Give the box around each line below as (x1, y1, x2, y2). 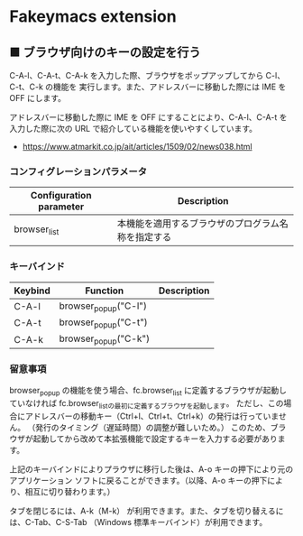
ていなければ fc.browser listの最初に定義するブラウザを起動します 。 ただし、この (9, 398, 284, 411)
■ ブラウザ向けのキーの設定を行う (9, 44, 201, 60)
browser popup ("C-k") (59, 332, 151, 347)
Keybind (14, 284, 51, 297)
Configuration (30, 189, 92, 202)
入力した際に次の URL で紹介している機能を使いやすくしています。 (9, 124, 257, 134)
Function (85, 284, 124, 297)
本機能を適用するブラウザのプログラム (116, 217, 280, 230)
